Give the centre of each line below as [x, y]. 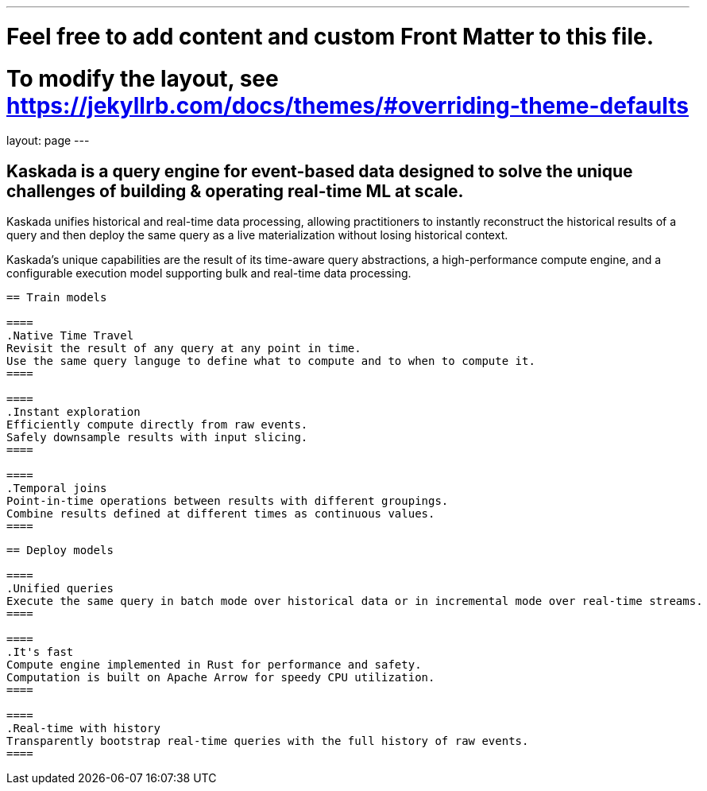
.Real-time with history [83, 729]
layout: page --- [48, 141]
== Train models [57, 298]
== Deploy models [60, 551]
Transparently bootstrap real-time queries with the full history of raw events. [268, 741]
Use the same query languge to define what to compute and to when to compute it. [271, 361]
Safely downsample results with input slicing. [157, 438]
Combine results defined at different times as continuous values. [221, 514]
